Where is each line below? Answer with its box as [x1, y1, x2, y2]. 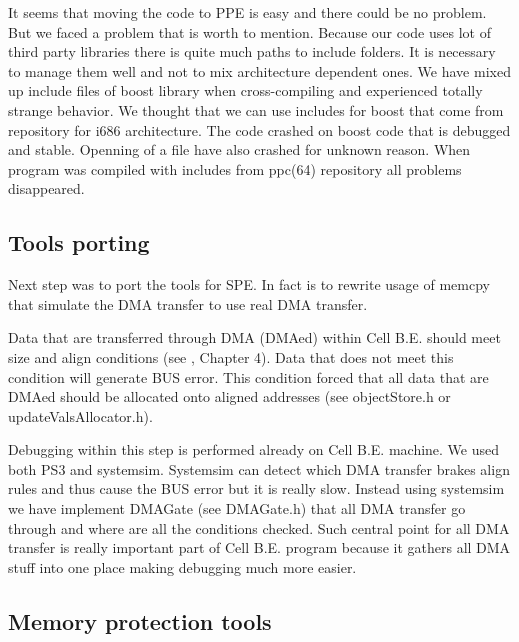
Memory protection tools [8, 605, 272, 636]
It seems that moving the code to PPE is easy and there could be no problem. [8, 2, 487, 22]
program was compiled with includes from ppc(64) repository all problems [8, 158, 462, 179]
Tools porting [8, 227, 150, 258]
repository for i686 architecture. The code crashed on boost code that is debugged [8, 119, 511, 140]
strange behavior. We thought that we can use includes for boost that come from [8, 99, 504, 120]
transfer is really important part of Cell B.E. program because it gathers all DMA [8, 537, 511, 558]
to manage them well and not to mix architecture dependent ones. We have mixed [8, 60, 511, 81]
